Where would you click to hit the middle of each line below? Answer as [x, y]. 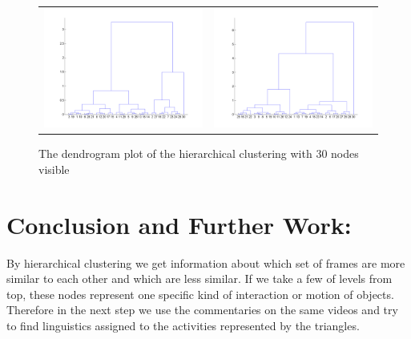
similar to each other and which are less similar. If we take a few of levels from [199, 278]
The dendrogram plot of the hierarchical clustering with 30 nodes [199, 153]
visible [54, 169]
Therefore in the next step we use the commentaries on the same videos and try [202, 310]
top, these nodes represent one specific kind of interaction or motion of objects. [200, 294]
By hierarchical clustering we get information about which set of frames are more [206, 262]
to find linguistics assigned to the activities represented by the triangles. [183, 326]
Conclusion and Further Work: [179, 224]
